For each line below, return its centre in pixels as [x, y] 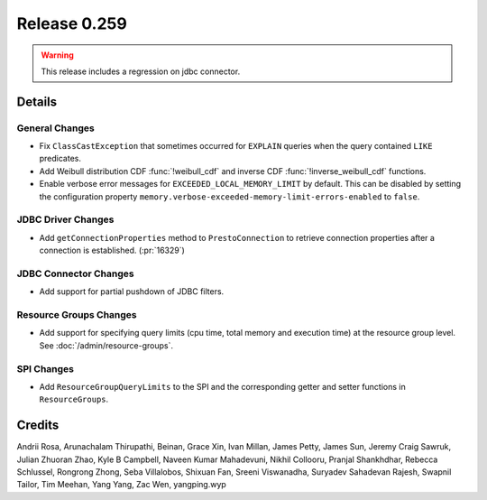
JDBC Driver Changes [65, 219]
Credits [38, 426]
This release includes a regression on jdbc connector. [141, 71]
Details [37, 102]
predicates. [60, 159]
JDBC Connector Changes [75, 273]
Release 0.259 [72, 23]
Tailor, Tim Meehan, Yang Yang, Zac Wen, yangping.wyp [122, 485]
